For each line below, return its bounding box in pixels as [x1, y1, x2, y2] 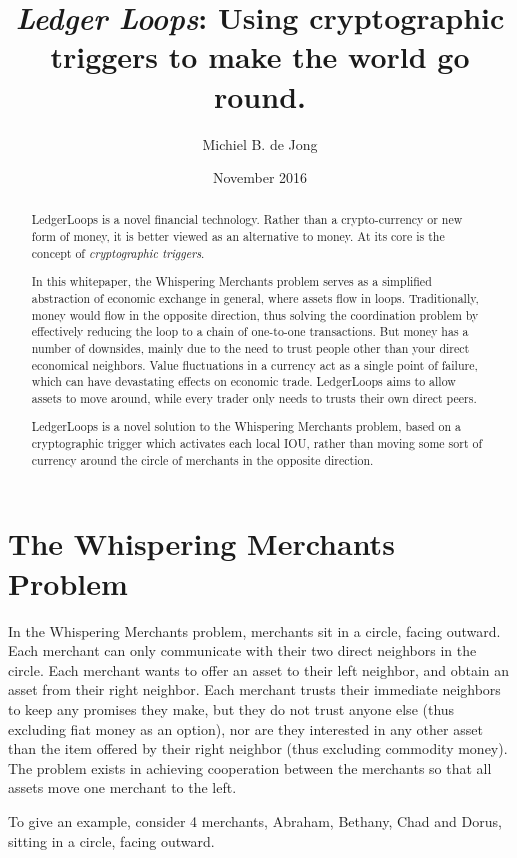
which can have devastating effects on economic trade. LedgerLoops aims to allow [31, 373, 456, 390]
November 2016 [212, 167, 308, 188]
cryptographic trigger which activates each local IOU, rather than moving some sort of [31, 435, 483, 452]
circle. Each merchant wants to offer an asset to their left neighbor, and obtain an [8, 659, 510, 680]
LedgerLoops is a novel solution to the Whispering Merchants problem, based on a [31, 418, 462, 435]
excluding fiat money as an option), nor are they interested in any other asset [8, 718, 483, 739]
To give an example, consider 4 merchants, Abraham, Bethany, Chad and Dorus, [8, 810, 502, 831]
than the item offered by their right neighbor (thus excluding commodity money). [8, 738, 508, 759]
